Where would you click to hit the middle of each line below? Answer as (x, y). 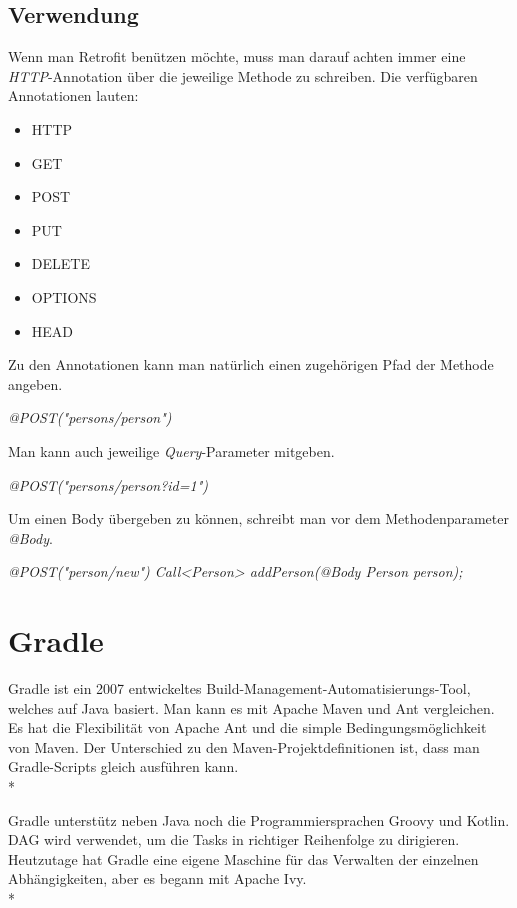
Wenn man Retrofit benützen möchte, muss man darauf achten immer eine (237, 56)
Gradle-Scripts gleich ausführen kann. (123, 766)
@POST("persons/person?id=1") (108, 484)
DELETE (60, 263)
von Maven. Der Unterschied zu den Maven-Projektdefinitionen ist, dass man (244, 746)
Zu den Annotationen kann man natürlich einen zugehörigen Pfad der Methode (251, 364)
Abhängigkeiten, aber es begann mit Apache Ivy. (157, 878)
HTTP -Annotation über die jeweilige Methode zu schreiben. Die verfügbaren (243, 75)
